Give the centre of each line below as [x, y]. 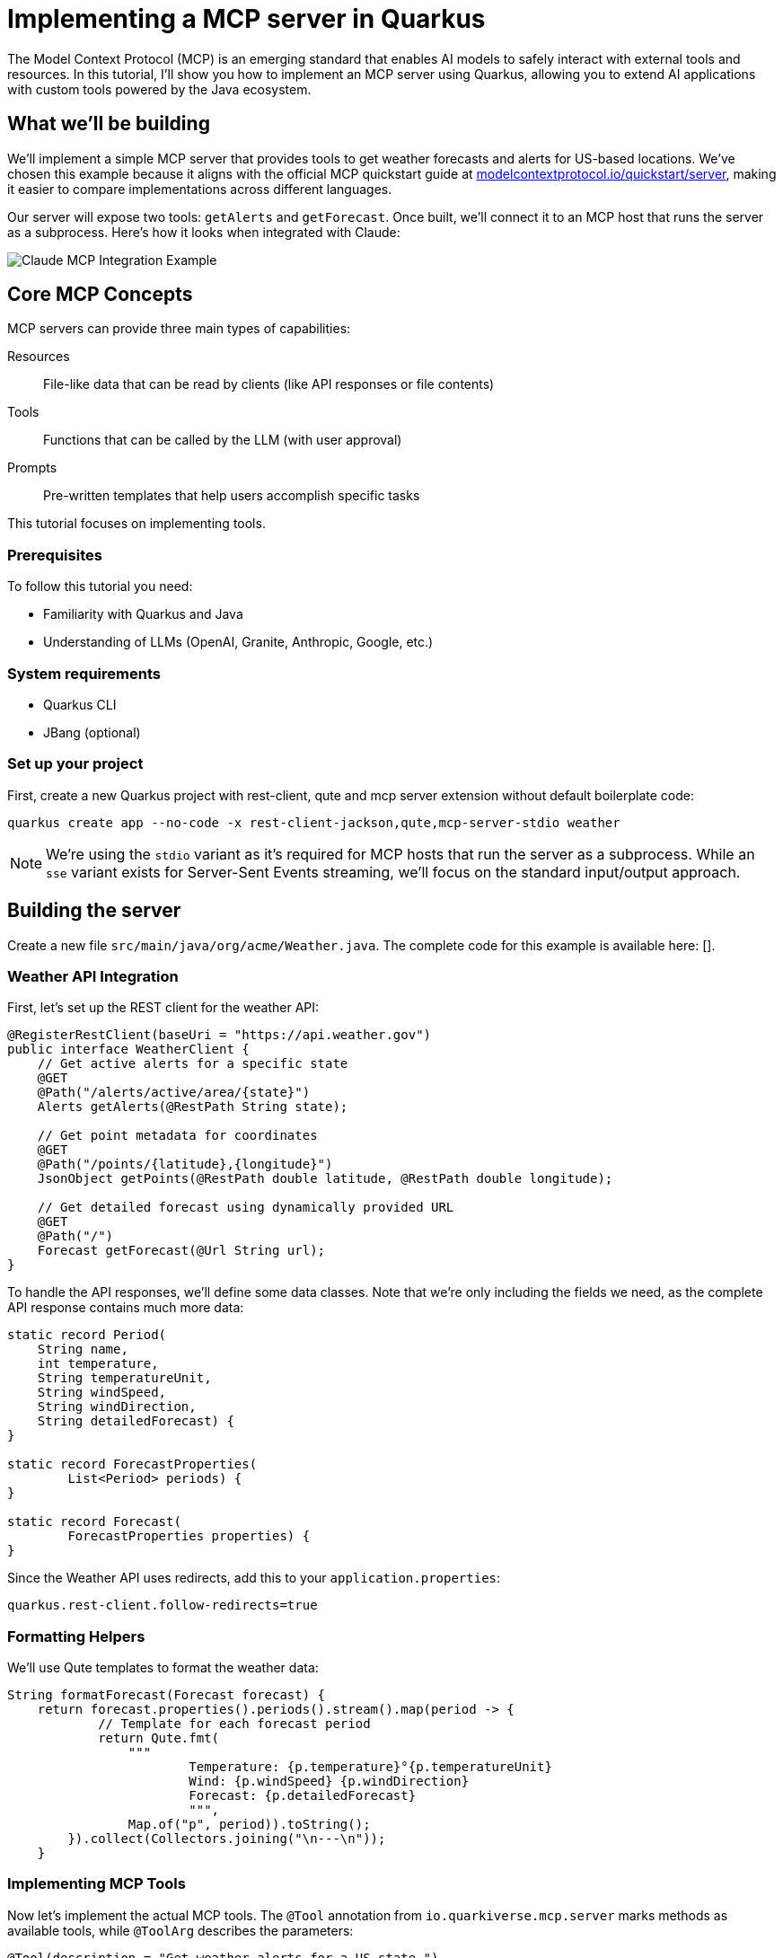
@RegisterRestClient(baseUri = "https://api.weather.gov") [220, 1035]
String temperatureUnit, [124, 1378]
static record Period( [87, 1335]
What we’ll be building [109, 124]
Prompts [32, 468]
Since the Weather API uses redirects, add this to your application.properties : [254, 1578]
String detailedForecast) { [136, 1421]
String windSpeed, [102, 1393]
